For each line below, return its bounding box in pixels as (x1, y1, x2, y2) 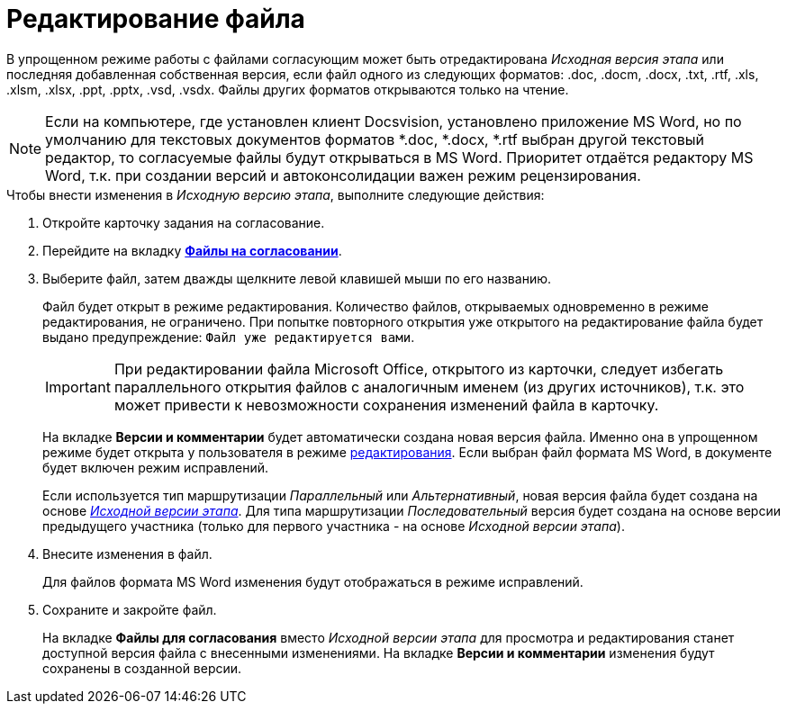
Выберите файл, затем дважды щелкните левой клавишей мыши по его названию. (42, 270, 551, 286)
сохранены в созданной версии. (42, 660, 242, 676)
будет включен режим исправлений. (42, 459, 268, 475)
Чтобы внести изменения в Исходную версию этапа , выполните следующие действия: (6, 186, 545, 202)
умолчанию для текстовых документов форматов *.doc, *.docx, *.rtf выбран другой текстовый (45, 130, 704, 148)
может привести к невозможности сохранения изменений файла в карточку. (113, 395, 659, 414)
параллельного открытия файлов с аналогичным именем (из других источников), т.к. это (113, 377, 745, 396)
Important (45, 377, 111, 396)
